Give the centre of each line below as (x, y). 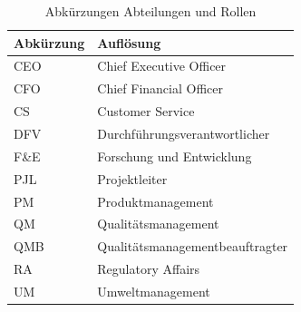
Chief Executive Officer (162, 66)
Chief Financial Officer (160, 88)
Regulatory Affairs (149, 269)
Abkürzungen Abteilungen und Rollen (150, 11)
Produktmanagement (155, 201)
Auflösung (129, 42)
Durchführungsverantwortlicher (184, 133)
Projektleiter (132, 178)
